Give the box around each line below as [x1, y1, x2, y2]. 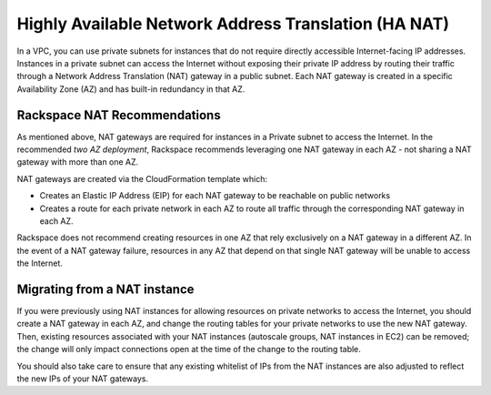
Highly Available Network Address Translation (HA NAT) [16, 14, 450, 34]
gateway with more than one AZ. [16, 157, 139, 167]
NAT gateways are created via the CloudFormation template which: [16, 173, 268, 184]
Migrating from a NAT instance [16, 281, 195, 297]
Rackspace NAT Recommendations [16, 107, 222, 123]
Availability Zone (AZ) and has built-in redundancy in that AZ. [16, 83, 245, 95]
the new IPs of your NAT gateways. [16, 373, 149, 384]
